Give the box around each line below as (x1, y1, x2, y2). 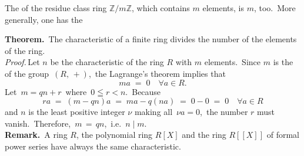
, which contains (132, 2, 190, 13)
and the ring (182, 128, 226, 141)
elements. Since (204, 56, 261, 68)
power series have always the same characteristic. (5, 140, 181, 152)
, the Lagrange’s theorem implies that (88, 67, 226, 79)
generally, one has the (5, 13, 83, 25)
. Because (125, 85, 161, 97)
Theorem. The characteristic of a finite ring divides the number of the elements (5, 33, 297, 45)
